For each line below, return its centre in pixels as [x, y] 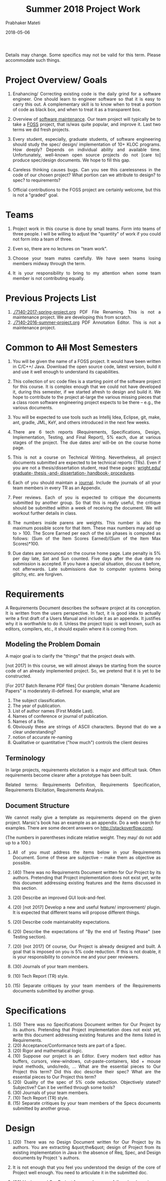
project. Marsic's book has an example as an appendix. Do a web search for [83, 823]
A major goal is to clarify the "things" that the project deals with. [70, 656]
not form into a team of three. [42, 239]
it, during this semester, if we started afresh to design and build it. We [87, 392]
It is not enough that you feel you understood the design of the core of [87, 1167]
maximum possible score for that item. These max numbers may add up [87, 528]
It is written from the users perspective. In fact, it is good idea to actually [83, 613]
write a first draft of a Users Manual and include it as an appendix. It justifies [83, 618]
